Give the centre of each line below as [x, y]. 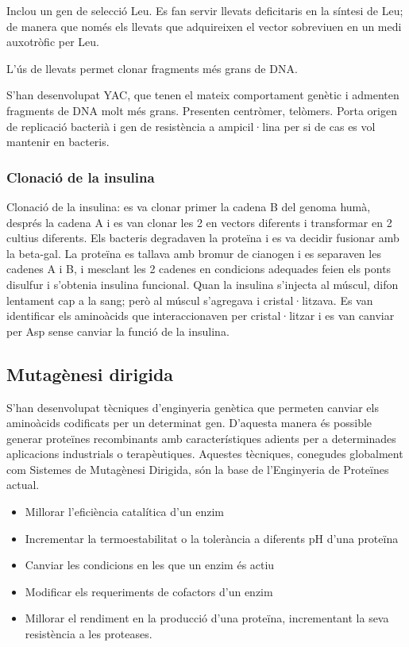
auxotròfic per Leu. [53, 42]
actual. [23, 485]
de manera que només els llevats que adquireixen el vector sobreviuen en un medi [204, 26]
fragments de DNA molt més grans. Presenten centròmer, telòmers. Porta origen [202, 110]
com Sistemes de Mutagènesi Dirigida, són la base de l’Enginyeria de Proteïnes [198, 469]
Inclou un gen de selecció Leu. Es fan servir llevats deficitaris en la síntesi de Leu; [205, 10]
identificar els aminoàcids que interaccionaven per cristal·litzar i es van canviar [201, 316]
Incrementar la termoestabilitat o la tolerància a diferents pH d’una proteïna [212, 538]
